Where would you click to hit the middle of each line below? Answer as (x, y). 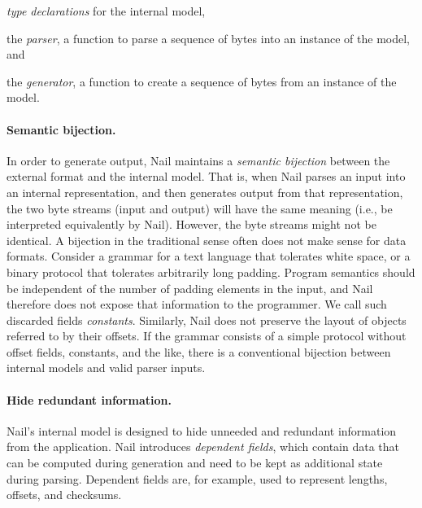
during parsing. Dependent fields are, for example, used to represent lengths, (197, 478)
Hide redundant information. (89, 399)
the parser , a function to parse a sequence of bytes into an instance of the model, (209, 38)
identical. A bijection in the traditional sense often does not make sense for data (207, 240)
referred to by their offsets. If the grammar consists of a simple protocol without (207, 336)
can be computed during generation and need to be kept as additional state (195, 463)
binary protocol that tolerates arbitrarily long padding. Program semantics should (211, 272)
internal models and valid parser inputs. (106, 368)
